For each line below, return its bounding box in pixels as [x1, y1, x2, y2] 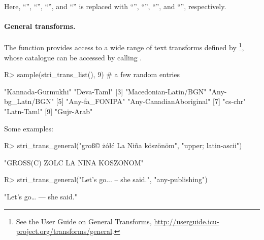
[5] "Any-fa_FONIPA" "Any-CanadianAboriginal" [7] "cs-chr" [56, 96, 246, 107]
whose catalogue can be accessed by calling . [4, 52, 142, 62]
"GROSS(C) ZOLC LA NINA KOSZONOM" [4, 157, 144, 167]
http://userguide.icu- [154, 216, 219, 226]
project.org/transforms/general [16, 226, 112, 236]
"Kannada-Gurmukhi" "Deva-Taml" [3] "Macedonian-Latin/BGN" [4, 86, 207, 96]
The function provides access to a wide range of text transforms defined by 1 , [4, 41, 244, 53]
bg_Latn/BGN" [4, 96, 54, 107]
